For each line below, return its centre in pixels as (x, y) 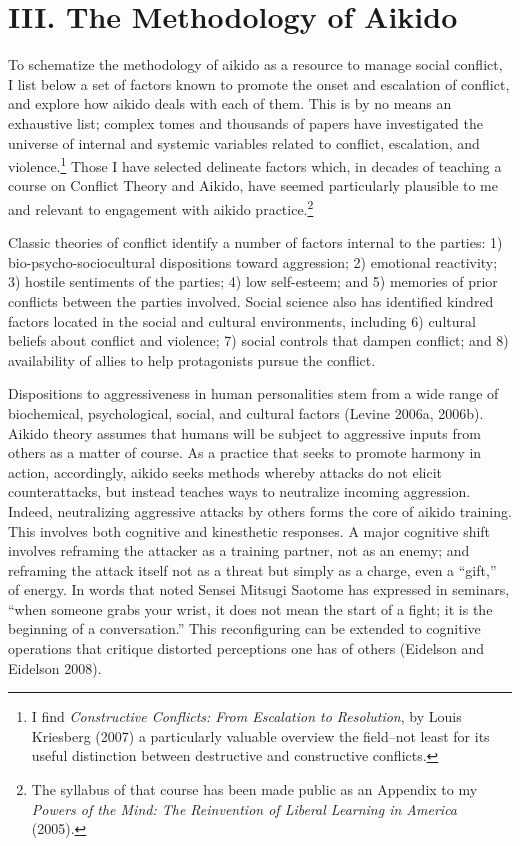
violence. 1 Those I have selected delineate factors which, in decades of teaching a (255, 164)
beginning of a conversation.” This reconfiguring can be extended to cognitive (244, 628)
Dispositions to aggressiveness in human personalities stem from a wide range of (253, 393)
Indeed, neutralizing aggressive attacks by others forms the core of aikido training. (260, 510)
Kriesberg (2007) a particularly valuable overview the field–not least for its (260, 735)
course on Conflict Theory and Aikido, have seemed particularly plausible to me (253, 185)
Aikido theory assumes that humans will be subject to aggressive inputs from (244, 432)
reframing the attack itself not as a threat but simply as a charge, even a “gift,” (252, 569)
